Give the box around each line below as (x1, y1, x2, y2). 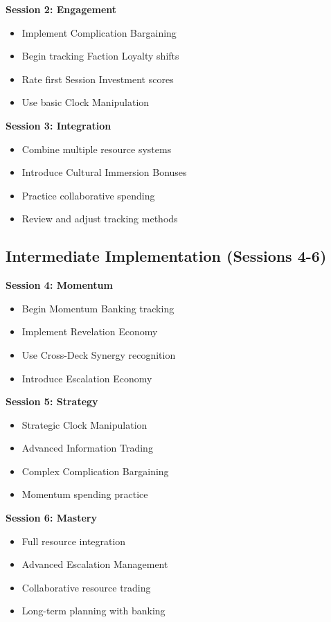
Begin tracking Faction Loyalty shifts (21, 48, 179, 63)
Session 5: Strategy (6, 394, 98, 409)
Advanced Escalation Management (21, 557, 168, 571)
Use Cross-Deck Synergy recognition (21, 347, 176, 362)
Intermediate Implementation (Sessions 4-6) (6, 245, 327, 267)
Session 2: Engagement (6, 2, 117, 16)
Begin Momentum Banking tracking (21, 301, 175, 315)
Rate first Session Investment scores (21, 71, 174, 86)
